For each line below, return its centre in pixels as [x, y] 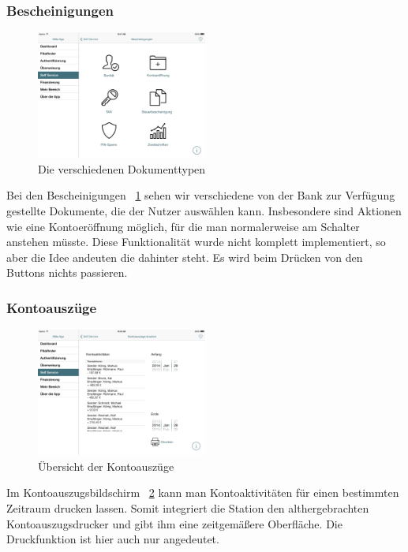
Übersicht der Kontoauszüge [106, 466]
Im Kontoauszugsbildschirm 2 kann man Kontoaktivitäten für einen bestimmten [203, 492]
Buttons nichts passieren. [67, 272]
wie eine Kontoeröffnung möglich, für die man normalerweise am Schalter [183, 226]
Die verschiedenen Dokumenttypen [122, 168]
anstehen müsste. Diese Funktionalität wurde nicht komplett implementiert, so [196, 242]
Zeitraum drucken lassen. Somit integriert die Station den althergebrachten [188, 507]
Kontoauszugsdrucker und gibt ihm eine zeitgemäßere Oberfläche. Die [174, 523]
